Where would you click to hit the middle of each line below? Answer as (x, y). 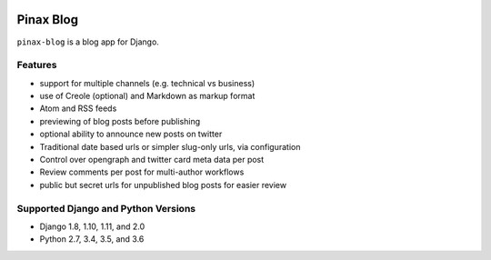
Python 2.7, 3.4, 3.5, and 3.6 (92, 239)
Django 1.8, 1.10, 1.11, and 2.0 (92, 226)
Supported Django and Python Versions (106, 208)
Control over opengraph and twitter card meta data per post (152, 160)
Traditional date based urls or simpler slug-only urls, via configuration (170, 146)
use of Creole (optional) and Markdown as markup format (147, 96)
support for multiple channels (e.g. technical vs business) (147, 83)
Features (37, 65)
